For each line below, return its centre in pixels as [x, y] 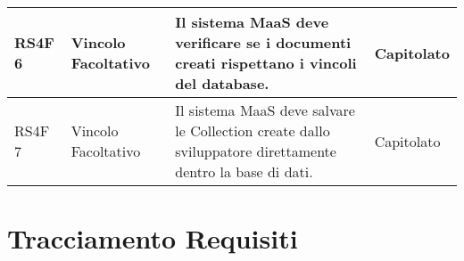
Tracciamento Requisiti [153, 238]
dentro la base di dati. [244, 171]
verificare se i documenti [263, 42]
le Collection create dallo [253, 130]
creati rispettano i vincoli [266, 63]
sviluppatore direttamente [256, 151]
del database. [222, 83]
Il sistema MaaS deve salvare [265, 110]
